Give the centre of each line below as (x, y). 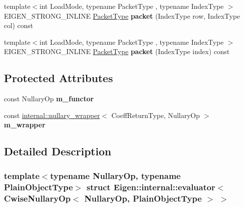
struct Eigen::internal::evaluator (151, 187)
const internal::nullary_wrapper (52, 115)
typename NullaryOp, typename (115, 175)
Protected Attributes (59, 78)
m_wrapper (25, 125)
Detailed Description (58, 151)
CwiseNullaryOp (37, 198)
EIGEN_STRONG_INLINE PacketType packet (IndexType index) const (117, 51)
